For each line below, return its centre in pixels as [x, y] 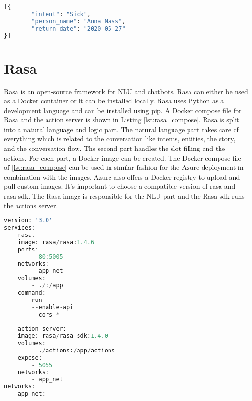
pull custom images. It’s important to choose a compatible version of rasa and [120, 186]
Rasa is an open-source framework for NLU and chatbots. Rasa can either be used [126, 91]
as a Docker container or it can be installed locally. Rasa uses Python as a [114, 101]
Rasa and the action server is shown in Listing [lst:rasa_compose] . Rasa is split [122, 120]
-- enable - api [53, 307]
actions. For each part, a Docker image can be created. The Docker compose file [123, 158]
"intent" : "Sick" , [61, 14]
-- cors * [46, 314]
